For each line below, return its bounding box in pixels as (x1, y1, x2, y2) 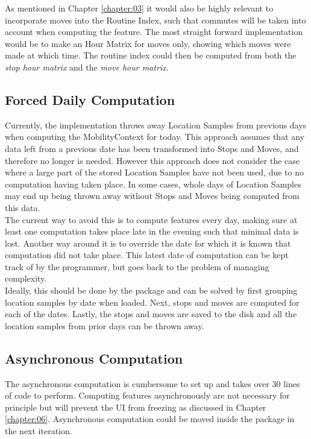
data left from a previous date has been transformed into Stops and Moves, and (5, 142, 299, 154)
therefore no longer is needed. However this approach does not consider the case (5, 154, 300, 166)
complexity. (5, 272, 47, 285)
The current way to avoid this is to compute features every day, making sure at (5, 213, 298, 226)
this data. (5, 201, 40, 213)
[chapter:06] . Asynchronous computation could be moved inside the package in (5, 412, 295, 425)
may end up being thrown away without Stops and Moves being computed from (5, 189, 300, 202)
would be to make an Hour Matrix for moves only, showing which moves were (5, 37, 291, 49)
